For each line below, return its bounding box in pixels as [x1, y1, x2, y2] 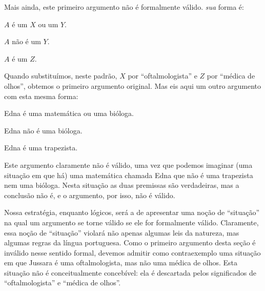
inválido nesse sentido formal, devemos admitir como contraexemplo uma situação [4, 247, 261, 258]
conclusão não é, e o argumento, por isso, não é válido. [4, 189, 175, 200]
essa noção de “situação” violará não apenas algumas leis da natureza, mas [4, 227, 239, 238]
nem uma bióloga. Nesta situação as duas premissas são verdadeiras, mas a [4, 180, 239, 190]
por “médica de [207, 70, 255, 81]
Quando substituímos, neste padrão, [4, 70, 117, 81]
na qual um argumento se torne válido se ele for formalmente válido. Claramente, [4, 217, 259, 227]
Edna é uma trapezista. [4, 142, 78, 153]
